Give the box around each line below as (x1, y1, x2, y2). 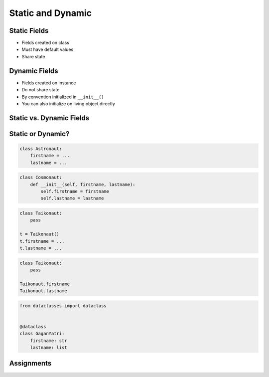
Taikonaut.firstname (19, 281, 70, 287)
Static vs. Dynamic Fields (9, 114, 90, 122)
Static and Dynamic (9, 7, 92, 18)
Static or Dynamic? (9, 130, 70, 138)
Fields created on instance (21, 80, 77, 86)
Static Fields (9, 26, 49, 35)
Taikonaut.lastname (19, 288, 67, 294)
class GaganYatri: (19, 331, 65, 337)
